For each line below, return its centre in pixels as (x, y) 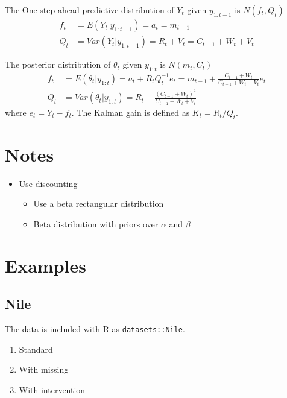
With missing (44, 369)
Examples (46, 265)
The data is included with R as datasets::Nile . (95, 329)
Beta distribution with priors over (96, 223)
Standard (36, 349)
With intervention (52, 389)
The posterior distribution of (58, 64)
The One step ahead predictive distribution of (90, 10)
